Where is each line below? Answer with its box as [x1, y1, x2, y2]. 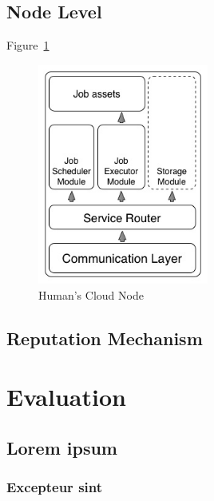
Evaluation [6, 380, 126, 413]
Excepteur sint [6, 477, 103, 497]
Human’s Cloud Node [38, 286, 144, 303]
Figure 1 [6, 37, 50, 54]
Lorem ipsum [6, 435, 117, 459]
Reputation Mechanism [6, 325, 203, 350]
